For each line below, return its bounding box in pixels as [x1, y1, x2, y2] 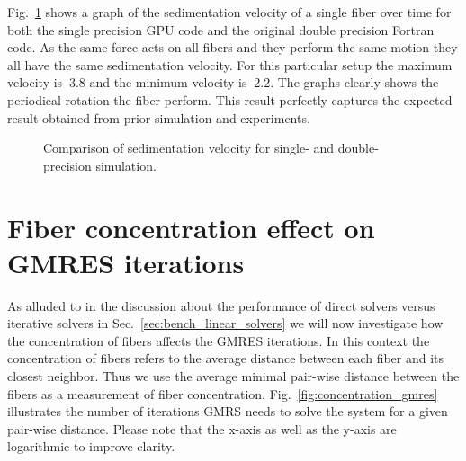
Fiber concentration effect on [7, 208, 375, 245]
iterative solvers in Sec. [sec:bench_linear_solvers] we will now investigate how [7, 314, 444, 332]
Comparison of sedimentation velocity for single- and [43, 138, 335, 157]
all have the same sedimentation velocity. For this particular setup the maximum [7, 55, 453, 74]
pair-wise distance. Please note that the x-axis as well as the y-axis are [7, 419, 397, 438]
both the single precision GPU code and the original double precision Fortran [7, 20, 435, 39]
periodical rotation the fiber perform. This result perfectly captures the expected [7, 90, 453, 109]
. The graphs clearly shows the [270, 73, 439, 92]
